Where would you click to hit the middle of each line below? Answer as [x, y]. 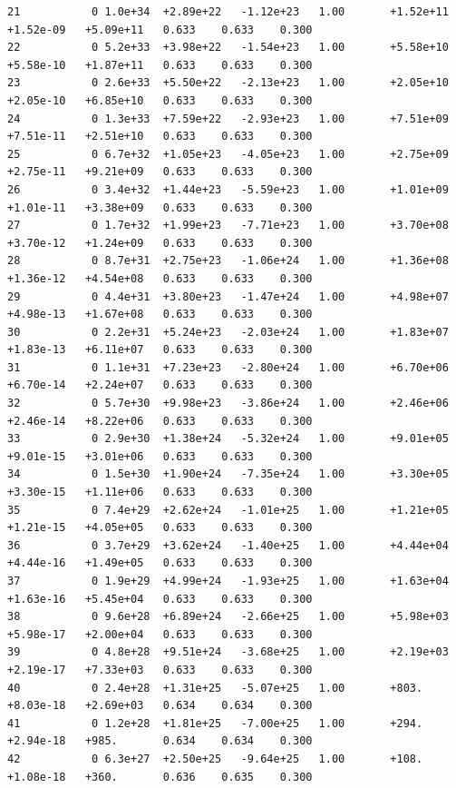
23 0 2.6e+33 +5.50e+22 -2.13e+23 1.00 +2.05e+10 [228, 83]
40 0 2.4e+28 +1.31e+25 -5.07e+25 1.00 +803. [215, 688]
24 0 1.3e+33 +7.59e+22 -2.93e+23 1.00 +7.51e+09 [228, 118]
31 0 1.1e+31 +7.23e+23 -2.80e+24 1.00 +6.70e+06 [228, 367]
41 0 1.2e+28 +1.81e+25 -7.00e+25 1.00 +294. [215, 723]
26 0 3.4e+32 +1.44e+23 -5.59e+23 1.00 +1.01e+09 [228, 189]
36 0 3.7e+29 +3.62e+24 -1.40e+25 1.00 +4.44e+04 [228, 545]
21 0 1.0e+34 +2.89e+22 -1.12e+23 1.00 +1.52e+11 [228, 12]
